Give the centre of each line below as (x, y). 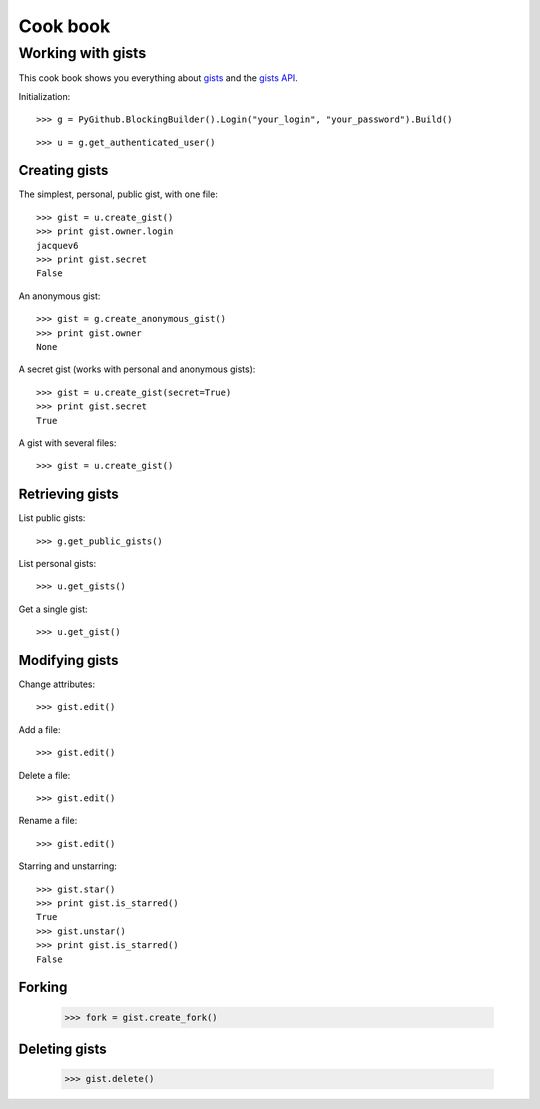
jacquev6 (57, 245)
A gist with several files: (67, 442)
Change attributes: (57, 684)
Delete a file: (44, 775)
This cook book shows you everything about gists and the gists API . (158, 78)
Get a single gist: (53, 609)
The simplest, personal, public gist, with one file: (118, 194)
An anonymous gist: (59, 296)
